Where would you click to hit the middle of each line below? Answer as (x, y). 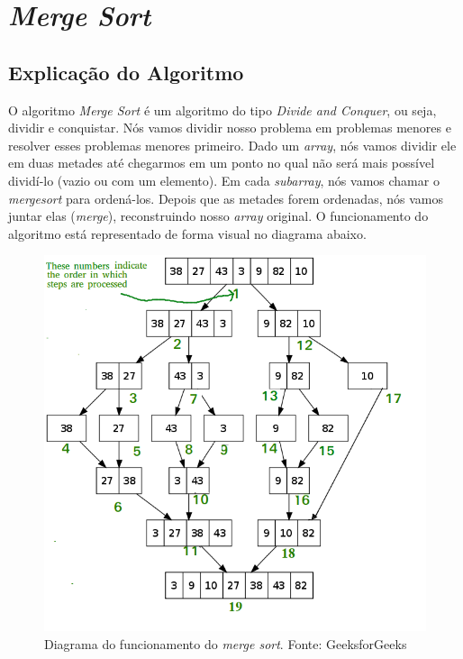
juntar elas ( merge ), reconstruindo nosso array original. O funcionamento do (218, 216)
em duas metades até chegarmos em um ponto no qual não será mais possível (222, 163)
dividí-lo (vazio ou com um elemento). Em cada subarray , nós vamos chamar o (224, 180)
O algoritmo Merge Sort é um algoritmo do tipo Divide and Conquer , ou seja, (222, 110)
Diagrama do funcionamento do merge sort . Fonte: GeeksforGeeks (226, 643)
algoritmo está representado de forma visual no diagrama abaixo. (187, 233)
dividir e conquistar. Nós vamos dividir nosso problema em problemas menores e (230, 128)
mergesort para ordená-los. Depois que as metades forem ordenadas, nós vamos (226, 198)
